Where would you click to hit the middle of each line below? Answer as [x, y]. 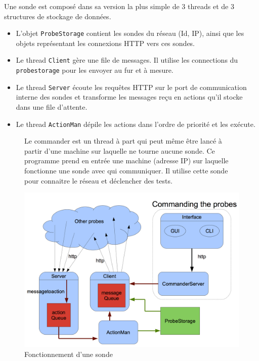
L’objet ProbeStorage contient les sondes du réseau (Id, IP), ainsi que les [130, 33]
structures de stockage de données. [58, 16]
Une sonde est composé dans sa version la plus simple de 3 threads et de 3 [119, 6]
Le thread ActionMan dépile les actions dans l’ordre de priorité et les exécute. [136, 124]
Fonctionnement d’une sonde [69, 354]
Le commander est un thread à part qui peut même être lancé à [123, 141]
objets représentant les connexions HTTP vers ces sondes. [105, 43]
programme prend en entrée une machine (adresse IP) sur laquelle [126, 161]
